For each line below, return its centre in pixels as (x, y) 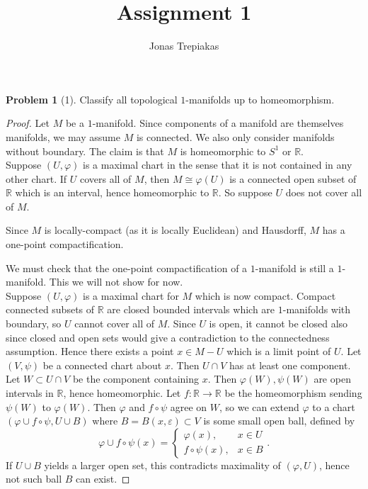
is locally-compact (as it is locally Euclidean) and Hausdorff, (175, 230)
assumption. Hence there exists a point (90, 351)
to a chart (334, 406)
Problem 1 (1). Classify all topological (92, 99)
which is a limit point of (279, 351)
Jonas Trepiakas (184, 46)
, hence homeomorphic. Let (122, 393)
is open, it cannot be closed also (278, 324)
